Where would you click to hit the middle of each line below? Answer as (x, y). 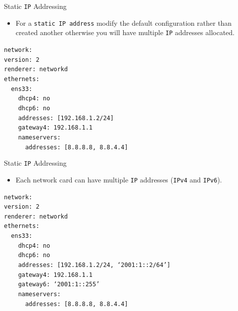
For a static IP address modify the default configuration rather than (124, 22)
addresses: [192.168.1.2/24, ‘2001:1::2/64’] (94, 265)
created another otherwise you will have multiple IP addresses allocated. (125, 32)
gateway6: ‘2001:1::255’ (59, 285)
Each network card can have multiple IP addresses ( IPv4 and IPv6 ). (119, 179)
